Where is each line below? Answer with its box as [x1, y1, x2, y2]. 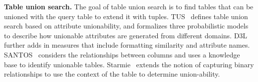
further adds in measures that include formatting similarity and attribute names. [4, 40, 250, 50]
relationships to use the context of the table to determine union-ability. [4, 69, 220, 79]
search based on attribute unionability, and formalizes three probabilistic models [4, 21, 249, 31]
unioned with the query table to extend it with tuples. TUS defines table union [4, 11, 248, 21]
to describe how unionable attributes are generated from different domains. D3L [4, 30, 248, 40]
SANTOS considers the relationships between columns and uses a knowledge [4, 49, 240, 59]
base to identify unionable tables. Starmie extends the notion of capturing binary [4, 59, 254, 69]
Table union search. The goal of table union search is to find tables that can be [4, 1, 254, 11]
